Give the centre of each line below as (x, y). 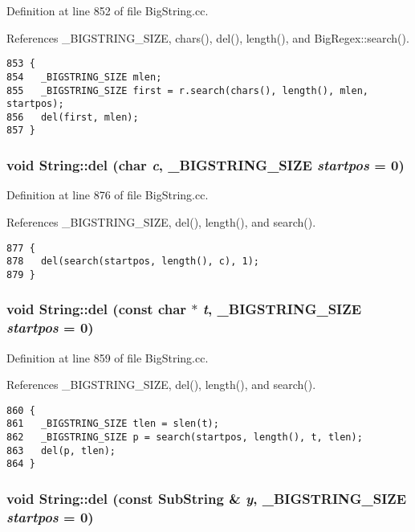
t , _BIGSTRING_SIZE (282, 309)
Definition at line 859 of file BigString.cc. (108, 357)
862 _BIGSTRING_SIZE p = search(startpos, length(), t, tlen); (185, 438)
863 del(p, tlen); (61, 450)
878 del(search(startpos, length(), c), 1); (133, 262)
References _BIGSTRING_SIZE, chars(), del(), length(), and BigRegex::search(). (208, 37)
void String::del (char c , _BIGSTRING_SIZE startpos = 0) (205, 165)
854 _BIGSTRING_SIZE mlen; (84, 77)
